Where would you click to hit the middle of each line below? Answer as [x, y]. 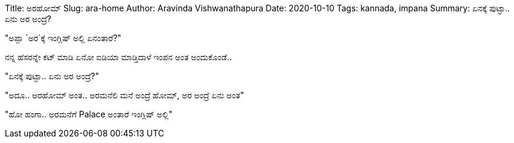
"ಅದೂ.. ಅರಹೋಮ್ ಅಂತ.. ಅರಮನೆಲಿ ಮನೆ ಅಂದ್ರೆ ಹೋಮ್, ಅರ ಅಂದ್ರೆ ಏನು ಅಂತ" [125, 95]
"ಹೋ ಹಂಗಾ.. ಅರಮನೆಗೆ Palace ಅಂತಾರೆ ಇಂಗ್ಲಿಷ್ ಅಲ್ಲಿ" [89, 114]
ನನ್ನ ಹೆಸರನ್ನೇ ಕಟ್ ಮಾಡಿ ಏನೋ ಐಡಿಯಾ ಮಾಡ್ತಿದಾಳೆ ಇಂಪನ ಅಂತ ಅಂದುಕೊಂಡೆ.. [118, 57]
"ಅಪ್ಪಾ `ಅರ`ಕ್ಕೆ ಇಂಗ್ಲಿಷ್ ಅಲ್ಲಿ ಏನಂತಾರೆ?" [63, 38]
